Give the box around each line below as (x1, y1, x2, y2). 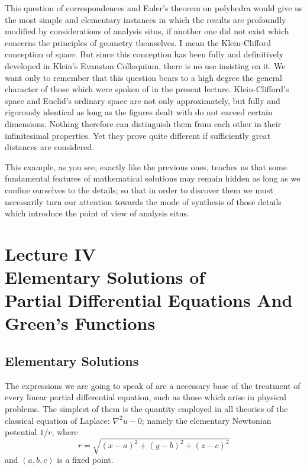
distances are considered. (5, 141, 95, 153)
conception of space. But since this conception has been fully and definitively (5, 48, 284, 60)
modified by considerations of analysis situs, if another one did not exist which (5, 25, 289, 37)
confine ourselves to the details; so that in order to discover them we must (5, 183, 273, 196)
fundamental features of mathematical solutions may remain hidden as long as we (5, 172, 300, 184)
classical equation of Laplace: (5, 414, 110, 426)
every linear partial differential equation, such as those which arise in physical (5, 391, 286, 403)
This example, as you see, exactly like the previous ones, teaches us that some (5, 160, 287, 173)
